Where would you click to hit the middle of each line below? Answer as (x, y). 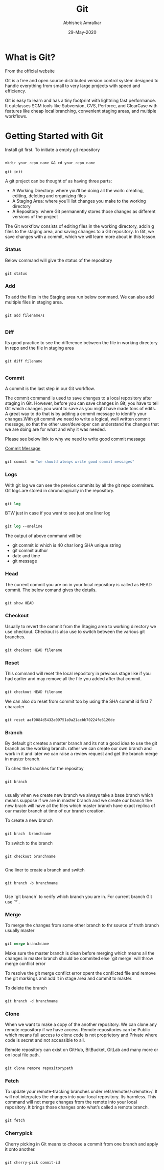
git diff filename (24, 361)
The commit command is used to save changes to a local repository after (79, 398)
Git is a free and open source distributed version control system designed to (82, 80)
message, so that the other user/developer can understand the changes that (82, 424)
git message (25, 561)
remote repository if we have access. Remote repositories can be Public (78, 1030)
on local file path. (23, 1055)
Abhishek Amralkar (82, 23)
